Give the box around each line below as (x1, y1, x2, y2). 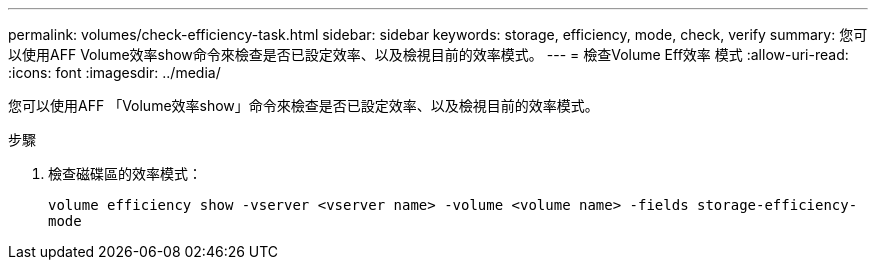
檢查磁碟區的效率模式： (48, 165, 202, 182)
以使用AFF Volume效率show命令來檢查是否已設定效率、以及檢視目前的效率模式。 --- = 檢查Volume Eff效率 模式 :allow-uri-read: (8, 46, 849, 63)
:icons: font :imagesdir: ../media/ (8, 64, 221, 81)
